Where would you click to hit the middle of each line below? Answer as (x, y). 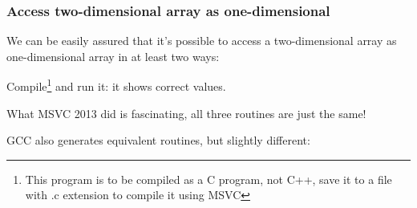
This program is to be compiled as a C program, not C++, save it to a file (208, 179)
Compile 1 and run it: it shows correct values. (116, 85)
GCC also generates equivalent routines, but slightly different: (158, 140)
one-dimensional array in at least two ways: (113, 56)
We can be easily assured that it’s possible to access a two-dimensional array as (202, 41)
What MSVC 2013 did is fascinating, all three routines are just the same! (186, 113)
